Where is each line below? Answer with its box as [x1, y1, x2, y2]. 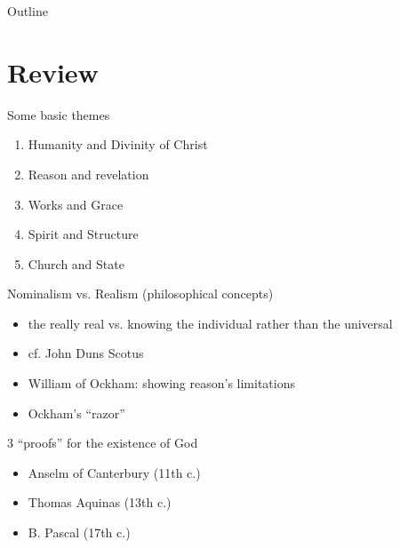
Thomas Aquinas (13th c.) [28, 493, 172, 512]
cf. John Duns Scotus [28, 344, 144, 362]
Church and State [28, 254, 124, 273]
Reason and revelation [28, 164, 149, 183]
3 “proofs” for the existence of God [7, 433, 198, 452]
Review [7, 53, 99, 90]
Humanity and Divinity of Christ [28, 135, 208, 154]
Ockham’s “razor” [28, 403, 125, 422]
